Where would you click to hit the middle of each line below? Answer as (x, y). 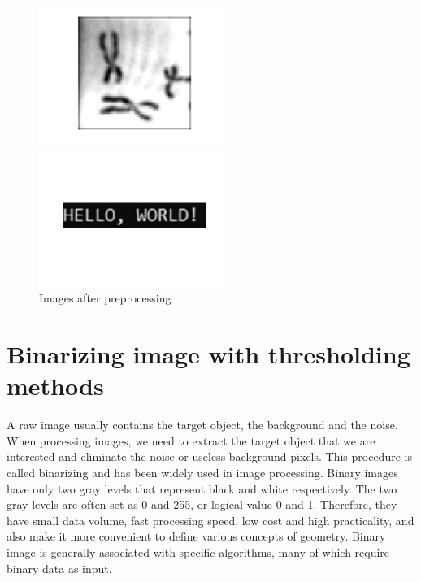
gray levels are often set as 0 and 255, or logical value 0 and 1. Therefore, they (202, 504)
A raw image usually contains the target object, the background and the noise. (202, 425)
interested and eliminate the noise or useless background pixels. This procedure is (209, 456)
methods (55, 386)
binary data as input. (59, 568)
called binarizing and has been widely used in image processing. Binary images (202, 472)
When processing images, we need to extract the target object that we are (191, 440)
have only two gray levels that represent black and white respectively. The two (202, 488)
